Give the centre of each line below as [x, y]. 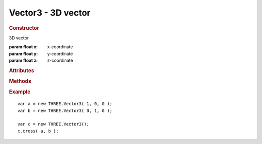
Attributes [22, 71]
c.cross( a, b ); [38, 131]
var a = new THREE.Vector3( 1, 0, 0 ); [65, 104]
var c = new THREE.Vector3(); [54, 124]
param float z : [24, 60]
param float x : [24, 47]
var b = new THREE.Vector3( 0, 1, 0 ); [65, 110]
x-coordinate [60, 47]
